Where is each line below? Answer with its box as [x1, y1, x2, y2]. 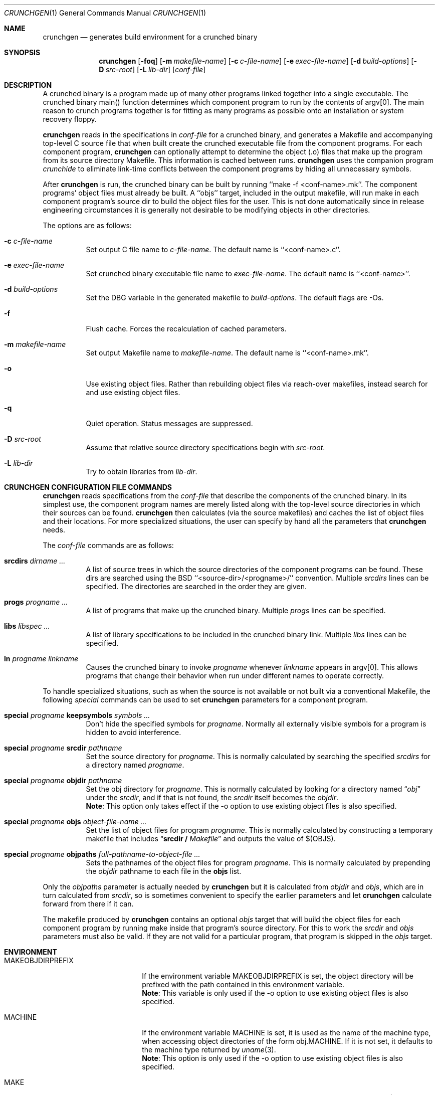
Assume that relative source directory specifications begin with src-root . [86, 443, 325, 452]
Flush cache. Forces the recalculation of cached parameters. [86, 324, 287, 333]
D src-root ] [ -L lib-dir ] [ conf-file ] [99, 65, 206, 74]
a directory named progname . [86, 761, 184, 769]
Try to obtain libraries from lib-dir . [86, 467, 197, 476]
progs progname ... [4, 598, 68, 606]
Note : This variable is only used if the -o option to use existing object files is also [142, 989, 408, 997]
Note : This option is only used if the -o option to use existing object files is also [142, 1054, 403, 1062]
